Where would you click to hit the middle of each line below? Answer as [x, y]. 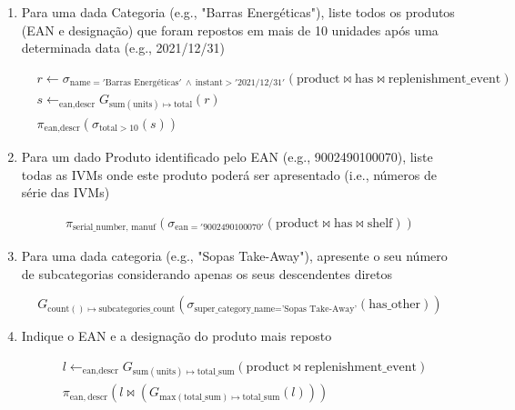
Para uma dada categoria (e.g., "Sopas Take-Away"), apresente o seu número [234, 256]
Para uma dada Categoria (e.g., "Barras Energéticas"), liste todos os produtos [238, 12]
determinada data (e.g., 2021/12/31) [123, 48]
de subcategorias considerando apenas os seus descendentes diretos [207, 273]
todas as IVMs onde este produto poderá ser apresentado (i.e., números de [229, 174]
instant [209, 83]
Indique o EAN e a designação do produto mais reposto [177, 336]
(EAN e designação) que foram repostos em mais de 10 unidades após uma [230, 30]
